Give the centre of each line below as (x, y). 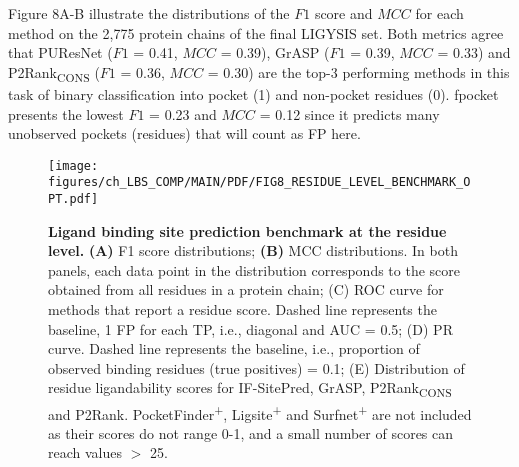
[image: (73, 165)
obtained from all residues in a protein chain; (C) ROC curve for (246, 289)
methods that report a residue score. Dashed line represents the (242, 309)
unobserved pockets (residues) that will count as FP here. (184, 133)
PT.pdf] (73, 199)
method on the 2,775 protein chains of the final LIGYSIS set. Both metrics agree (256, 32)
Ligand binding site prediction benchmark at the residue (247, 230)
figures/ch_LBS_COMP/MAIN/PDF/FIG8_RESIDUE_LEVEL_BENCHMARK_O (259, 182)
